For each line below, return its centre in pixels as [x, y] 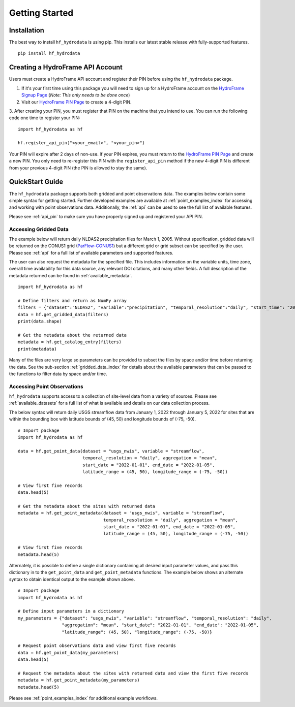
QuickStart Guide [36, 182]
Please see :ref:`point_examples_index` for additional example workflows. [83, 698]
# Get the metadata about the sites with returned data [87, 506]
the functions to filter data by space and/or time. [58, 374]
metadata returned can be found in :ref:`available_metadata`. [71, 275]
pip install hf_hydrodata [49, 53]
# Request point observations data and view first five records [97, 646]
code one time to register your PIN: [45, 118]
